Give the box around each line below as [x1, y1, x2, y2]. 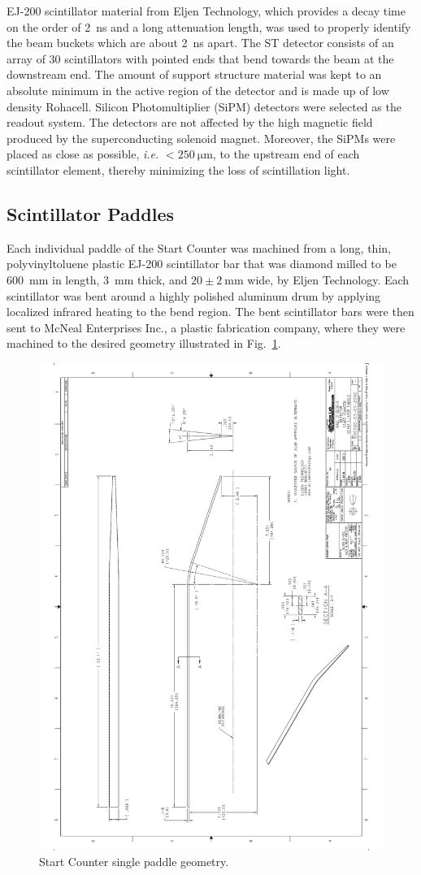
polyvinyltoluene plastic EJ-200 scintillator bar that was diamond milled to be [7, 255, 397, 272]
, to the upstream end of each [212, 145, 360, 162]
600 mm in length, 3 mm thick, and [7, 271, 188, 288]
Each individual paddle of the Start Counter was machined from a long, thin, [7, 239, 391, 256]
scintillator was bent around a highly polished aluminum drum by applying [7, 287, 381, 304]
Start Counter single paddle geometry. [39, 853, 229, 870]
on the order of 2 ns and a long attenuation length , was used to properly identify [7, 18, 411, 35]
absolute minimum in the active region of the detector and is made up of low [7, 81, 389, 98]
